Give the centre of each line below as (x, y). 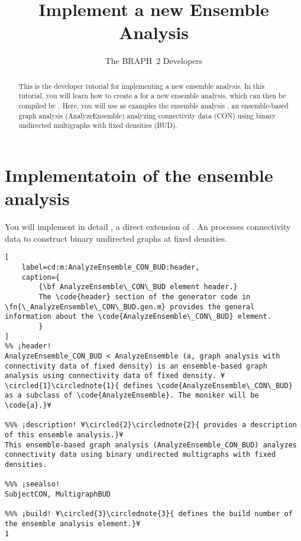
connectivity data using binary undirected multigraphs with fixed (140, 455)
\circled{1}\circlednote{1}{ (62, 385)
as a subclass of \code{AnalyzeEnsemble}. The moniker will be (132, 396)
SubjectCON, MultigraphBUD (58, 494)
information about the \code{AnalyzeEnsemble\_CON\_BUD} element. (138, 317)
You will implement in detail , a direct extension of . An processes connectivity (148, 227)
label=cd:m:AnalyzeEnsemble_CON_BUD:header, (111, 267)
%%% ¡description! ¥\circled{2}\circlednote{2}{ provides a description (151, 425)
